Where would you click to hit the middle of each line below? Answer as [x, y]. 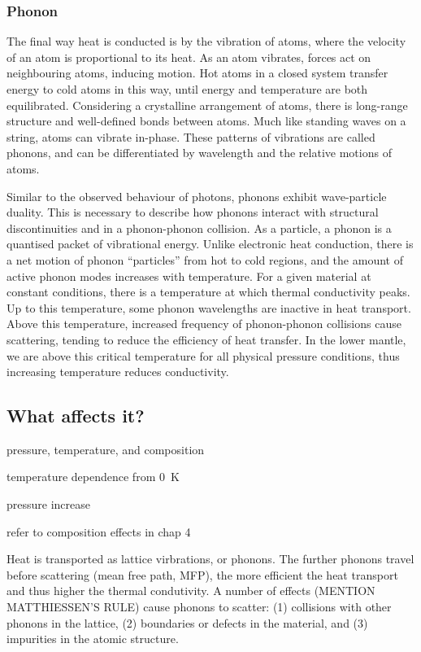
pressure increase [48, 504]
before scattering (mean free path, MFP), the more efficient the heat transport [202, 574]
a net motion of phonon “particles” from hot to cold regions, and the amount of [205, 259]
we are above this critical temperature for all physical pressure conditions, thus [203, 355]
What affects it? [76, 416]
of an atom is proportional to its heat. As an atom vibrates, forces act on [189, 57]
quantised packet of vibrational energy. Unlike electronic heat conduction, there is [210, 244]
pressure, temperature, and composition [106, 449]
